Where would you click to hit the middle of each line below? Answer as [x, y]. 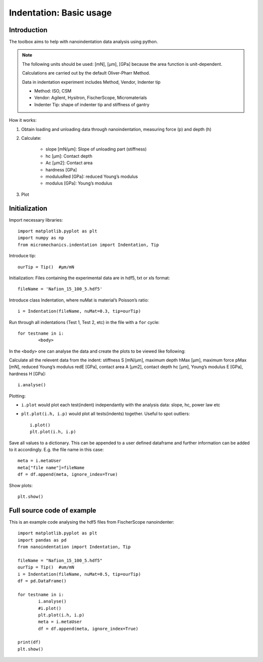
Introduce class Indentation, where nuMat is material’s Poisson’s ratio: [79, 300]
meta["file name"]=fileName [51, 467]
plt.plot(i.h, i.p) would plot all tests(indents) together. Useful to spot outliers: [105, 414]
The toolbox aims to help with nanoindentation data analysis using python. [84, 42]
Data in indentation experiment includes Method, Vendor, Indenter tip [91, 82]
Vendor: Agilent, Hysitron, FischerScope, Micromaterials [91, 98]
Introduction [28, 30]
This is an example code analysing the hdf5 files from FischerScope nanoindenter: [92, 522]
